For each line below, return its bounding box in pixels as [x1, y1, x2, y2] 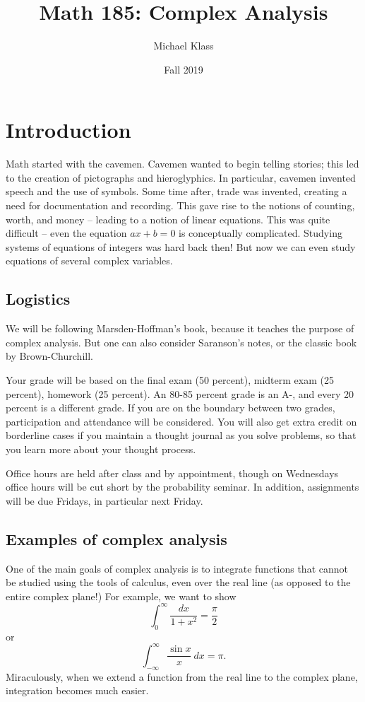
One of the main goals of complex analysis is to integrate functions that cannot [6, 561, 348, 575]
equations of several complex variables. [6, 253, 173, 268]
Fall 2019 [164, 62, 203, 76]
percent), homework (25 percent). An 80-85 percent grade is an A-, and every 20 [6, 386, 354, 401]
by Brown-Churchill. [6, 349, 93, 363]
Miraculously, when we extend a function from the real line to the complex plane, [6, 669, 358, 684]
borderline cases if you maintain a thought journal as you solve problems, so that [6, 428, 357, 443]
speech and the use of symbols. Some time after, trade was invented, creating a [6, 184, 347, 199]
